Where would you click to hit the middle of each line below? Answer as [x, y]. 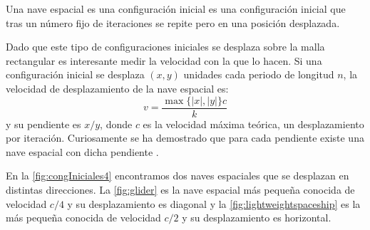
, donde [116, 124]
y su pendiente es [43, 124]
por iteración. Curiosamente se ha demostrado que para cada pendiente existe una [185, 138]
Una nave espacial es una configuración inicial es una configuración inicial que [176, 9]
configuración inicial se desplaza [75, 74]
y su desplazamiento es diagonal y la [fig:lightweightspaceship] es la [214, 203]
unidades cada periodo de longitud [259, 74]
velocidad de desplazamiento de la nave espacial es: [117, 88]
